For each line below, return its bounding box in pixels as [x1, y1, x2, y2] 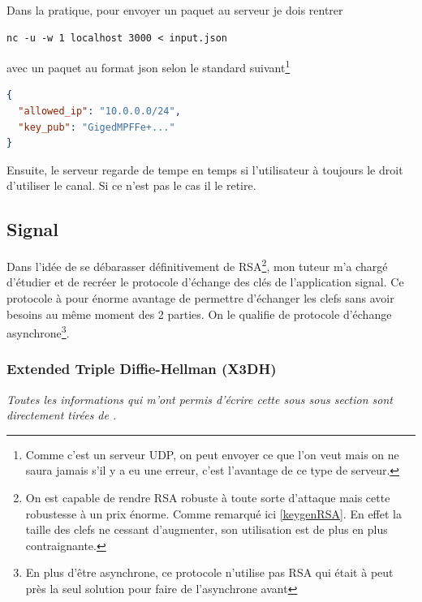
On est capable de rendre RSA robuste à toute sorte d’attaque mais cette [25, 489, 390, 506]
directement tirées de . [6, 406, 117, 424]
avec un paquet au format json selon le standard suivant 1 [6, 57, 291, 75]
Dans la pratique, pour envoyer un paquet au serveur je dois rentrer [6, 2, 343, 18]
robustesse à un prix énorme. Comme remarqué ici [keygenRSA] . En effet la [25, 505, 402, 522]
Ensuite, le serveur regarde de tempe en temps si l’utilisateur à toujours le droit [6, 161, 403, 178]
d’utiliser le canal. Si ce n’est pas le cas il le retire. [6, 177, 256, 194]
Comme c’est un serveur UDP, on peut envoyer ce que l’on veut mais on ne [25, 445, 399, 462]
